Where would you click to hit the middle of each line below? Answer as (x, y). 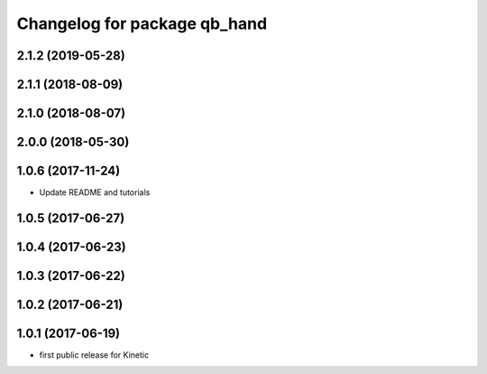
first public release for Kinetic (94, 355)
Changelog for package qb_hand (142, 23)
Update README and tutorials (95, 192)
